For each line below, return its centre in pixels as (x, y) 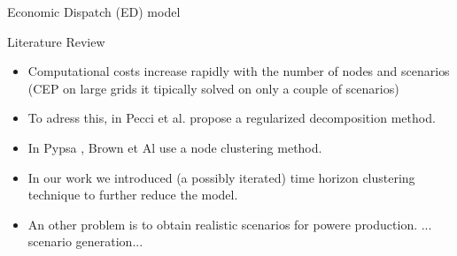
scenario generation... (85, 241)
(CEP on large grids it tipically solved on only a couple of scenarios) (213, 88)
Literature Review (56, 41)
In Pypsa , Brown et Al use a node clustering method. (175, 147)
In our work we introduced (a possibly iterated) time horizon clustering (221, 177)
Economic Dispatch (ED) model (94, 11)
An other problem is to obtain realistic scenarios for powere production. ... (230, 224)
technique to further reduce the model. (133, 195)
